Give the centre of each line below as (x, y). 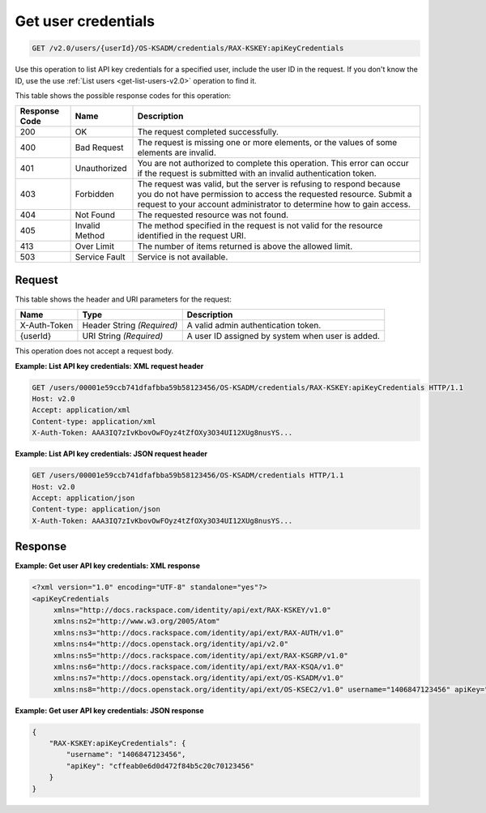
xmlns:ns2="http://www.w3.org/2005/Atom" (136, 621)
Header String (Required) (130, 326)
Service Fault (100, 257)
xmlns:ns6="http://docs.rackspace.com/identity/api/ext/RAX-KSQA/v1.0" (198, 666)
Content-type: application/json (96, 509)
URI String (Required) (123, 336)
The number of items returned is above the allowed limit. (245, 246)
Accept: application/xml (81, 410)
